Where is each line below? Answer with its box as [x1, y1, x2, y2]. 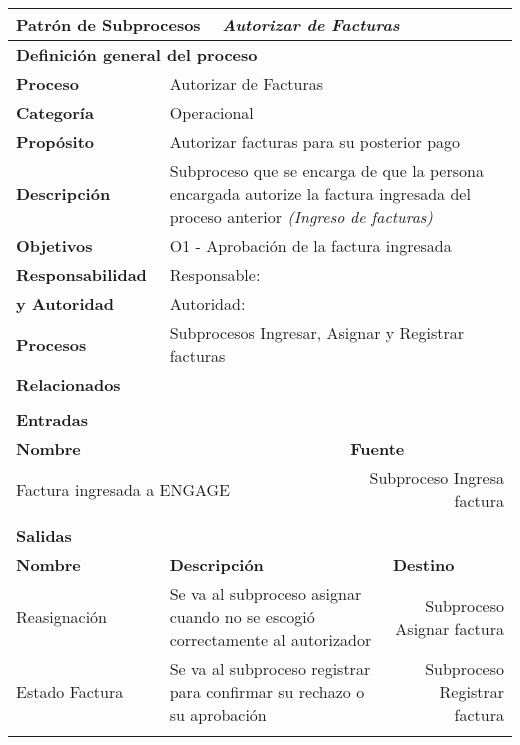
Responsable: [169, 263, 261, 286]
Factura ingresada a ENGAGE [16, 477, 230, 501]
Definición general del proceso [16, 43, 258, 66]
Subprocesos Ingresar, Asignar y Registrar [169, 321, 464, 344]
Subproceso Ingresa [369, 466, 504, 489]
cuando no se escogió [169, 605, 315, 628]
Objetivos [16, 234, 93, 257]
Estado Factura [16, 680, 124, 703]
